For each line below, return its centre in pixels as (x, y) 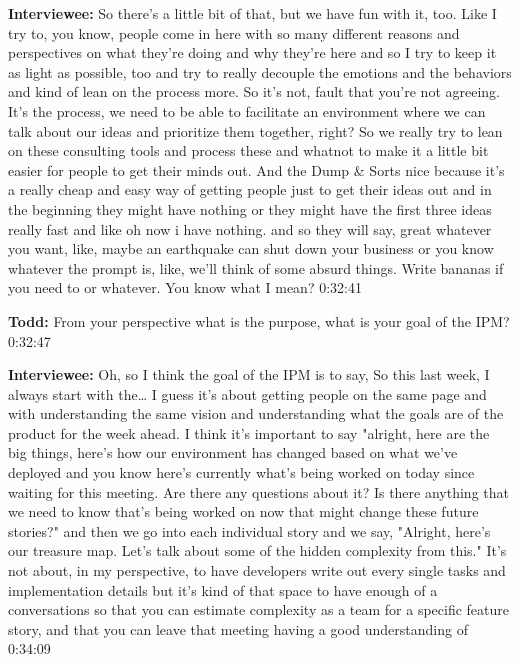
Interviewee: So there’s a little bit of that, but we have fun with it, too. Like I (252, 13)
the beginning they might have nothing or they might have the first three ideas (250, 208)
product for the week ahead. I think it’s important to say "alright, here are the (249, 432)
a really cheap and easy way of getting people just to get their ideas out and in (250, 189)
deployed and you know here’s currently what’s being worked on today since (241, 472)
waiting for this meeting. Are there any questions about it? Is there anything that (258, 491)
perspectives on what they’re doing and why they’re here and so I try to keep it (252, 52)
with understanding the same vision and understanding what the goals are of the (256, 413)
